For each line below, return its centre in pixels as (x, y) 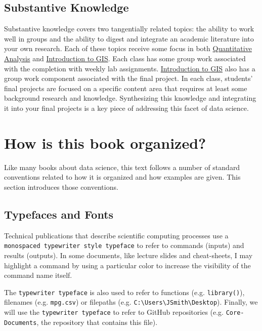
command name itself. (38, 275)
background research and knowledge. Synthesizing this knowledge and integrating (130, 98)
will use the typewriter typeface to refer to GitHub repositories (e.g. (114, 312)
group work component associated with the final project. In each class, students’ (128, 78)
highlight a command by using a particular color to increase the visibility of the (127, 265)
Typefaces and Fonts (59, 214)
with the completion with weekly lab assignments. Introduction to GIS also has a (130, 68)
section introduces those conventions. (61, 187)
